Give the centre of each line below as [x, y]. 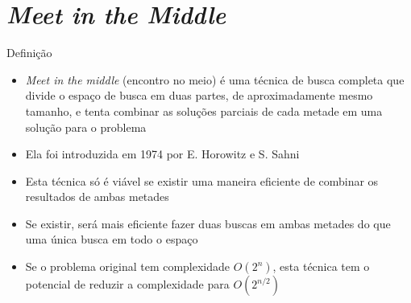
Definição [29, 53]
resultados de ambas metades [97, 197]
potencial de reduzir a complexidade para [127, 284]
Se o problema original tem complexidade [128, 266]
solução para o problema [86, 127]
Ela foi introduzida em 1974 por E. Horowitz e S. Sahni [162, 154]
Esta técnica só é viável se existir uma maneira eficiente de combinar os [202, 180]
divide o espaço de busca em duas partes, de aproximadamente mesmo [199, 95]
